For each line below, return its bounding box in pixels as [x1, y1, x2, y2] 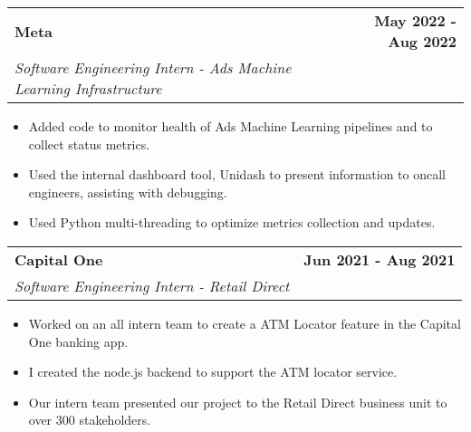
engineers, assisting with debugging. [28, 182, 227, 201]
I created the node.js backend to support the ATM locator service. [28, 362, 398, 381]
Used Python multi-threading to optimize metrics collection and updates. [28, 213, 436, 232]
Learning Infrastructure [14, 78, 162, 99]
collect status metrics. [28, 134, 150, 153]
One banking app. [28, 331, 129, 350]
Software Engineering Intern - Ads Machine [14, 57, 292, 78]
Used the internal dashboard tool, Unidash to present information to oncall [28, 165, 446, 184]
